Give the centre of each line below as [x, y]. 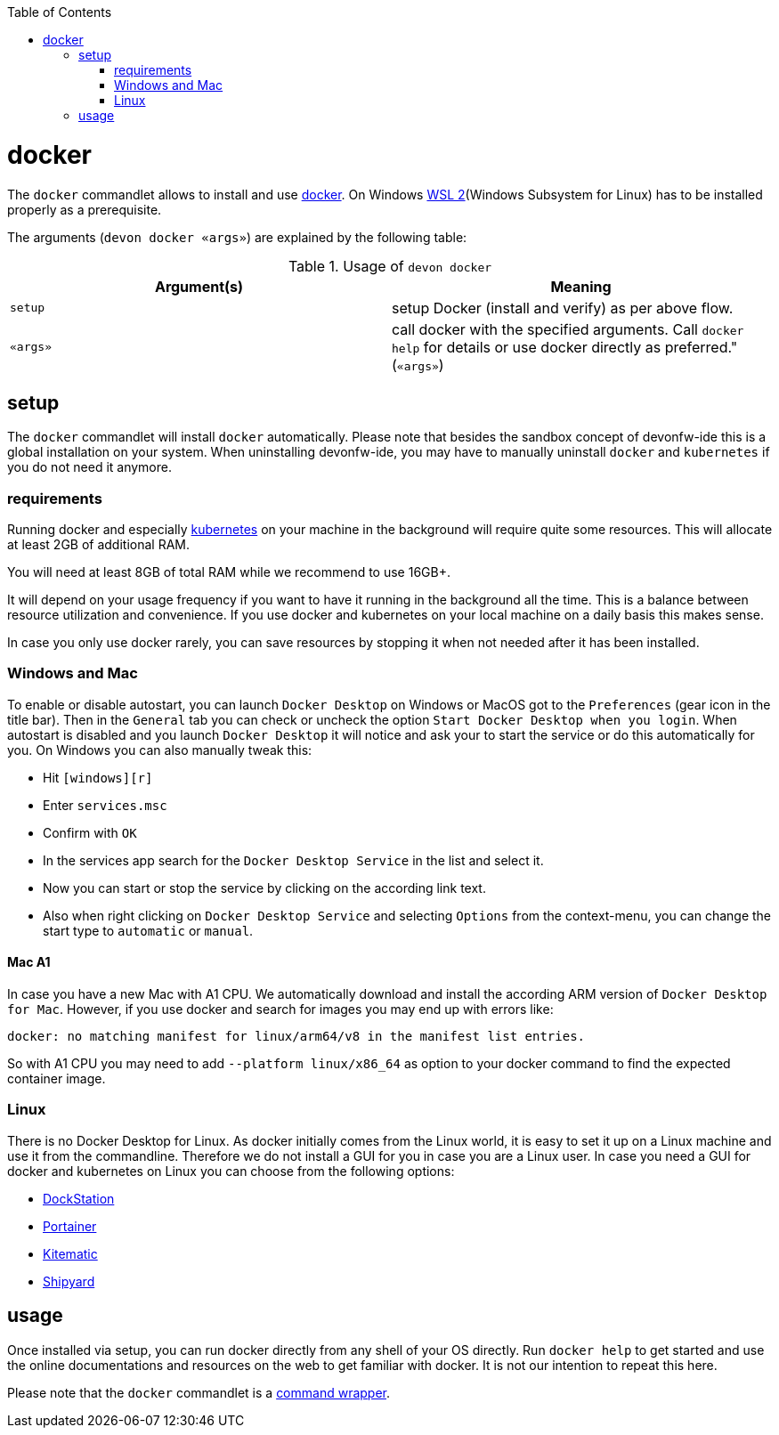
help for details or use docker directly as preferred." [565, 347]
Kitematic [70, 1253]
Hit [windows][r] [98, 777]
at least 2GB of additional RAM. [99, 545]
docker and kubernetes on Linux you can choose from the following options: [231, 1171]
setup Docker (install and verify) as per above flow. [563, 308]
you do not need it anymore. [89, 467]
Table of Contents [60, 12]
